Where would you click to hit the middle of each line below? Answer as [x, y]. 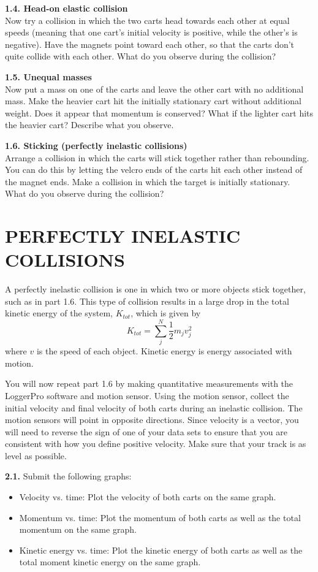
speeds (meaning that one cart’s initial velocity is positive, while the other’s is [151, 32]
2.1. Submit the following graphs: [68, 476]
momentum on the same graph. [78, 529]
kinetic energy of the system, [59, 313]
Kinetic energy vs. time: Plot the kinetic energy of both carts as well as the [161, 550]
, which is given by [166, 313]
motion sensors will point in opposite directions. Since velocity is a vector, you [152, 420]
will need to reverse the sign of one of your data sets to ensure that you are [146, 431]
